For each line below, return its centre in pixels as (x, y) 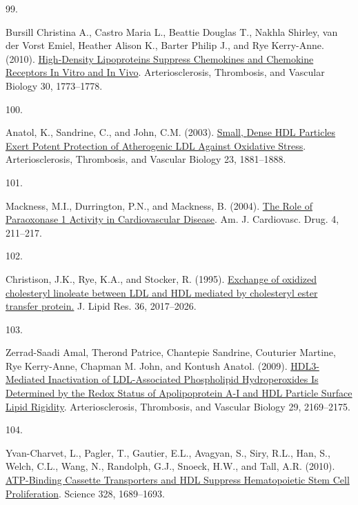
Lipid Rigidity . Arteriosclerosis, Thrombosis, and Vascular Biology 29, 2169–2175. (178, 406)
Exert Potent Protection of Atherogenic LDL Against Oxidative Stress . (156, 145)
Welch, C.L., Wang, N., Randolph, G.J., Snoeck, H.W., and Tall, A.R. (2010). (170, 466)
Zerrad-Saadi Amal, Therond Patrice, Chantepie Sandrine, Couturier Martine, (171, 352)
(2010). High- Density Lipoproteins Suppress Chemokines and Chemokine (160, 58)
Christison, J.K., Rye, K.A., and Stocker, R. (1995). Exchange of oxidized (161, 278)
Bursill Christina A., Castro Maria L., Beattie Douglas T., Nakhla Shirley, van (172, 31)
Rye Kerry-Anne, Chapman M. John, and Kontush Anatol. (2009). (147, 365)
